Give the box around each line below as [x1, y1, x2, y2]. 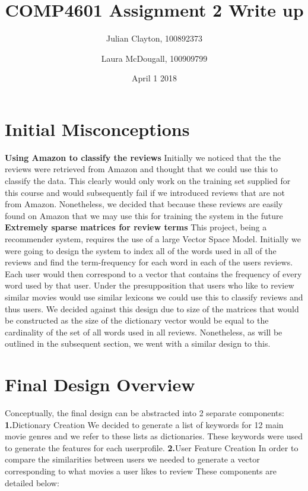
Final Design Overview [5, 372, 195, 397]
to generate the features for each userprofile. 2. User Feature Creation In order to [5, 441, 299, 454]
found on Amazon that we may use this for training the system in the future [5, 209, 283, 221]
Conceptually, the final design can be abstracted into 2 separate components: [5, 407, 284, 419]
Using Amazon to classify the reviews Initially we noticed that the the [5, 151, 281, 163]
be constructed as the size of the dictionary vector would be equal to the [5, 314, 269, 327]
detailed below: [5, 476, 59, 489]
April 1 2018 [132, 72, 177, 84]
